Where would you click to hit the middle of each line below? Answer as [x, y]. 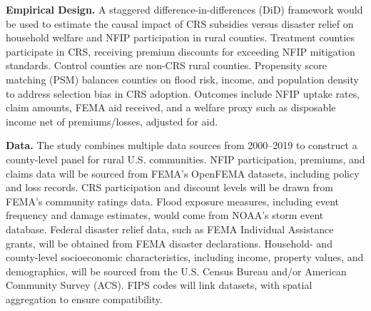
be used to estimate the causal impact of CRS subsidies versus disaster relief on [180, 23]
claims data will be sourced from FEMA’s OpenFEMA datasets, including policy [183, 173]
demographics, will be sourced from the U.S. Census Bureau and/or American [176, 271]
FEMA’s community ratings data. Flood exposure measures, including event [172, 201]
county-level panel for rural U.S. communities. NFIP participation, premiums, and [185, 159]
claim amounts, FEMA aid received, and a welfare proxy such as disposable [171, 107]
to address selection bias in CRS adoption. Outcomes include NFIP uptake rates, [183, 93]
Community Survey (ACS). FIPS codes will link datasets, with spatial [159, 285]
